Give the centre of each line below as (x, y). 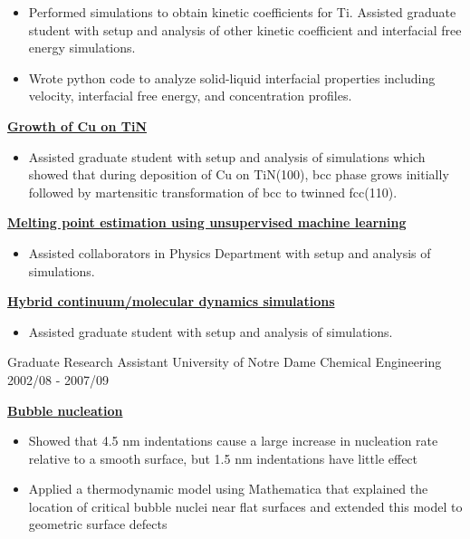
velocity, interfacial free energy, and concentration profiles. (190, 96)
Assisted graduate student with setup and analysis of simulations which (227, 156)
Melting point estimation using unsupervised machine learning (207, 222)
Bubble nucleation (65, 410)
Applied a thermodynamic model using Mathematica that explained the (228, 489)
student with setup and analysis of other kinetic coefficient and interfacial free (245, 29)
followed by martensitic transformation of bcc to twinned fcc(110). (213, 192)
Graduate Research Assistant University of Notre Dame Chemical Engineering (225, 362)
